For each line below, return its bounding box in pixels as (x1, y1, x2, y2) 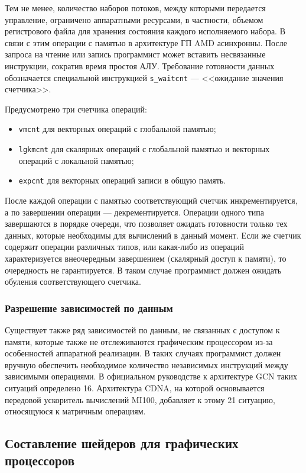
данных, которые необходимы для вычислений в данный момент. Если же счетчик (5, 229, 301, 241)
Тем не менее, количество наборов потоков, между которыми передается (5, 2, 266, 14)
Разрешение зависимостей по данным (5, 300, 173, 315)
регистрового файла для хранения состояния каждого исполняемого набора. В (5, 25, 285, 37)
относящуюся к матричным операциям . (5, 405, 146, 417)
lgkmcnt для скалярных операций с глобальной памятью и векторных (18, 143, 270, 155)
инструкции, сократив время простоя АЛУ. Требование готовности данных (5, 59, 275, 72)
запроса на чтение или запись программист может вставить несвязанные (5, 48, 266, 60)
